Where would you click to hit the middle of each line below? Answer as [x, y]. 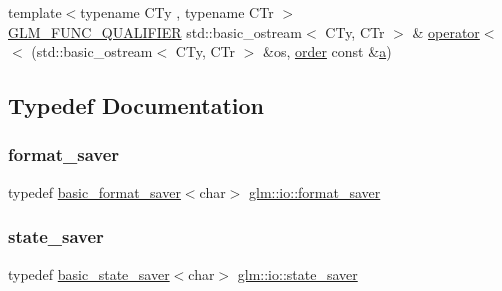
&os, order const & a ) [327, 51]
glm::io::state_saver [297, 273]
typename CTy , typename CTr [177, 12]
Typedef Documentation [136, 105]
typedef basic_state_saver [89, 273]
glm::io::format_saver [315, 191]
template [35, 12]
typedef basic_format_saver [94, 191]
